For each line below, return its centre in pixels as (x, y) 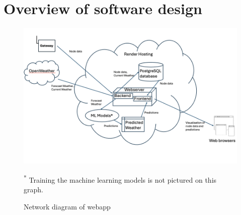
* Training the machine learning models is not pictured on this (120, 179)
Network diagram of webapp (67, 206)
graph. (33, 190)
